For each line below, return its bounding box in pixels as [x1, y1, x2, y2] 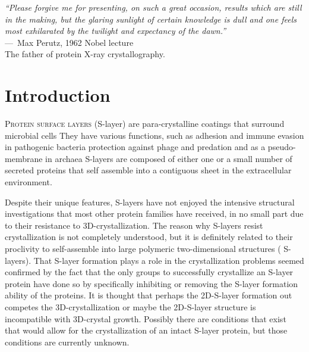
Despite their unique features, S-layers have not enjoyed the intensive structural [5, 195, 295, 208]
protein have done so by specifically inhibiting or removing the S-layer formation [5, 277, 298, 289]
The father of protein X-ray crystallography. [5, 48, 165, 60]
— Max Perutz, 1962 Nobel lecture [5, 36, 134, 48]
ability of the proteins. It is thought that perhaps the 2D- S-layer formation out [5, 289, 292, 301]
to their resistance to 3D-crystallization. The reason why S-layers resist [5, 219, 263, 231]
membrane [5, 152, 43, 164]
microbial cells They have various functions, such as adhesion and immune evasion [5, 129, 304, 141]
